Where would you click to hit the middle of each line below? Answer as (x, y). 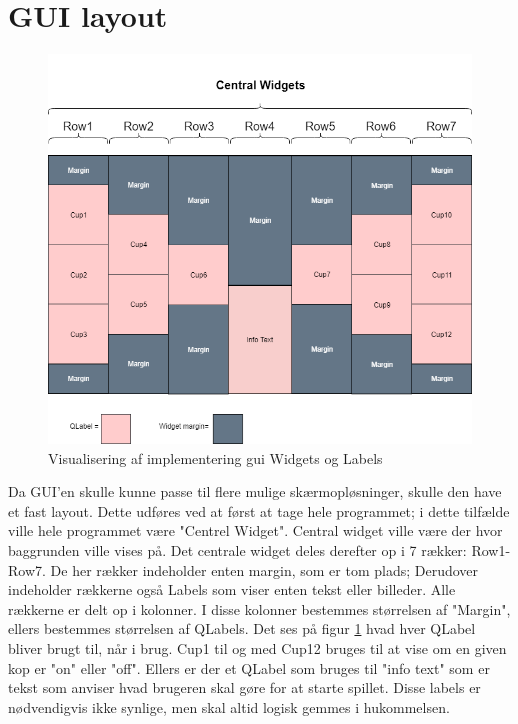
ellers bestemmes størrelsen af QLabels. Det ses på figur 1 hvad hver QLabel (242, 628)
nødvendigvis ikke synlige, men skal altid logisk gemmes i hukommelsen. (229, 706)
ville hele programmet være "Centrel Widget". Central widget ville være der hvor (255, 530)
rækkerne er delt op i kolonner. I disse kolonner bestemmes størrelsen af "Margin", (259, 608)
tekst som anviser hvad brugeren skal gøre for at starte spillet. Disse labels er (244, 687)
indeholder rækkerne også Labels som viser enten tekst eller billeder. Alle (232, 589)
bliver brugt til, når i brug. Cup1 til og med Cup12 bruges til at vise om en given (257, 647)
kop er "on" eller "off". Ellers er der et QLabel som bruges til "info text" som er (249, 667)
